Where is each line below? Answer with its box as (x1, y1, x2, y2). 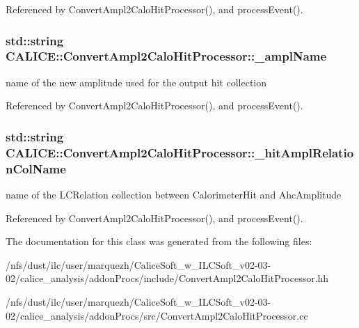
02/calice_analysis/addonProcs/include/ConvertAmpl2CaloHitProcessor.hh (6, 271, 329, 286)
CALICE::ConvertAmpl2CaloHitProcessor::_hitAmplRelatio (6, 143, 354, 161)
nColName (6, 159, 66, 177)
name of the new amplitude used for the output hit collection (6, 75, 267, 89)
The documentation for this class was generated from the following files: (6, 234, 312, 249)
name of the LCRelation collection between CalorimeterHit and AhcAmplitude (6, 187, 342, 201)
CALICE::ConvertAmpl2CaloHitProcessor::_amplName (6, 47, 327, 65)
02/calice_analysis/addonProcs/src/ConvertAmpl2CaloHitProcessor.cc (6, 308, 308, 322)
